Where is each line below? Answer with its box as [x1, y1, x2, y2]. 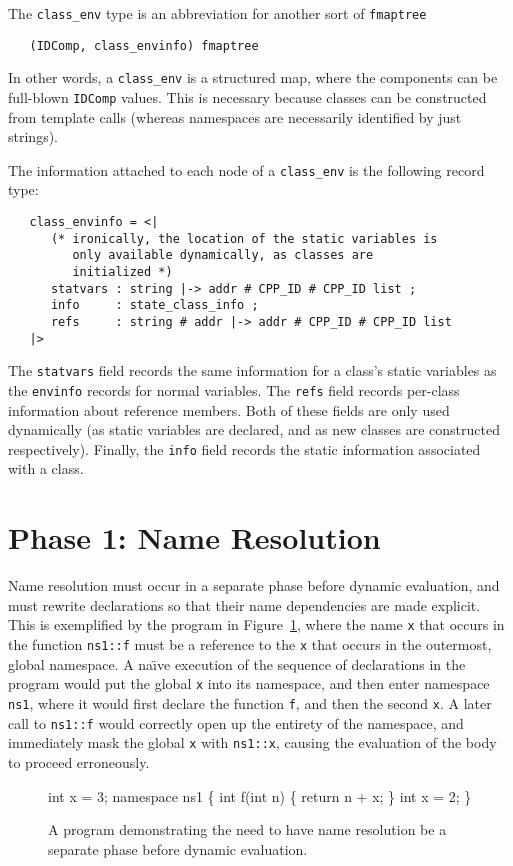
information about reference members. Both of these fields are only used [8, 399, 450, 420]
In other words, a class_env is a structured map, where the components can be [8, 67, 498, 88]
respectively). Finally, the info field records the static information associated [8, 438, 481, 459]
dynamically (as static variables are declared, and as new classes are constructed [8, 419, 500, 440]
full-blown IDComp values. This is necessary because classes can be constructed [8, 86, 487, 107]
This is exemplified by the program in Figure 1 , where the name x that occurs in [8, 614, 505, 635]
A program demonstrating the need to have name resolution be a [48, 819, 447, 840]
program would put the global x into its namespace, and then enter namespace [8, 673, 490, 694]
